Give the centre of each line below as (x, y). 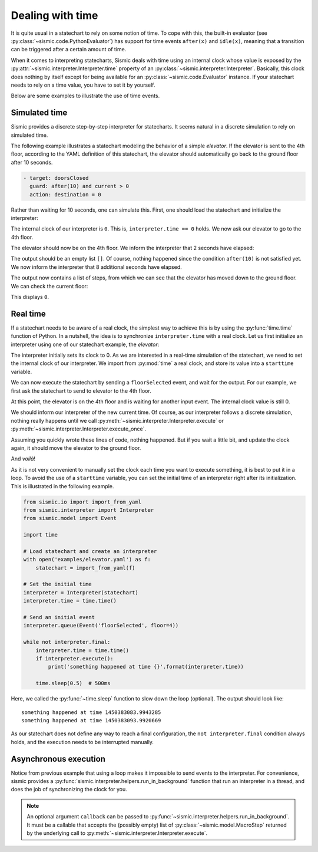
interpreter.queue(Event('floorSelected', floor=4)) (101, 626)
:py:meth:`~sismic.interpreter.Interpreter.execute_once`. (79, 429)
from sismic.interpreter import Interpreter (89, 510)
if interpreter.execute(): (75, 658)
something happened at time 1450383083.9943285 (91, 712)
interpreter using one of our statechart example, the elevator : (85, 344)
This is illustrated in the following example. (62, 486)
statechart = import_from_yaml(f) (85, 568)
